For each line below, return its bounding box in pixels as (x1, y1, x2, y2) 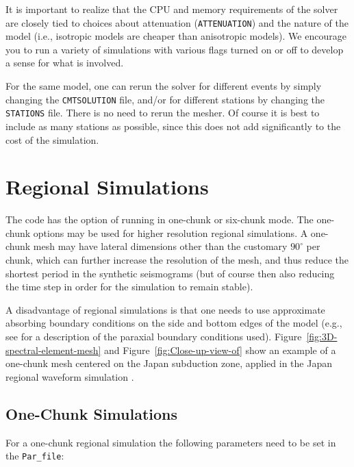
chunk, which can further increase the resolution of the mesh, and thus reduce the (5, 253, 349, 267)
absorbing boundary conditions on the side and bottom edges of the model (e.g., (5, 316, 342, 330)
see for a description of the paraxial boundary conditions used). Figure (5, 329, 302, 343)
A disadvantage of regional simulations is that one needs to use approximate (5, 302, 325, 316)
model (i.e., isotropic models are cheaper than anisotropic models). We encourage (5, 29, 346, 43)
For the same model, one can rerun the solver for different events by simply (5, 79, 322, 93)
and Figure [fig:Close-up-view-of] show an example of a (104, 342, 336, 357)
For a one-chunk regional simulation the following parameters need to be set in (5, 435, 336, 449)
